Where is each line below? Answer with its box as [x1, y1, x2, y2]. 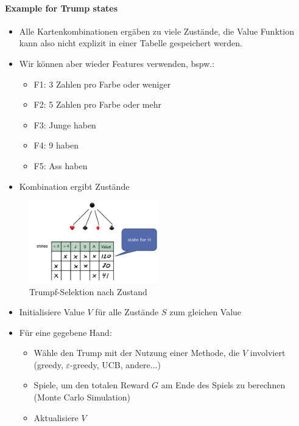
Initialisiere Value [19, 306, 85, 318]
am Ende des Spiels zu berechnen [161, 379, 286, 391]
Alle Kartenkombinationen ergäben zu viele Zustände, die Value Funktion [19, 24, 294, 37]
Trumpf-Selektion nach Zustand [29, 285, 147, 298]
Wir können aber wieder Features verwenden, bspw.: [19, 57, 215, 69]
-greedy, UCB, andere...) [70, 358, 161, 371]
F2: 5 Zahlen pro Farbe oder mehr [33, 98, 161, 111]
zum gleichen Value [169, 306, 242, 318]
